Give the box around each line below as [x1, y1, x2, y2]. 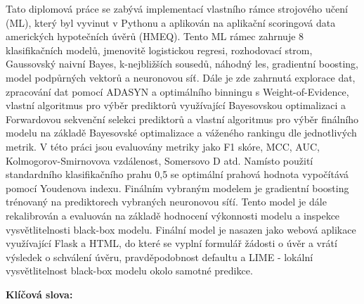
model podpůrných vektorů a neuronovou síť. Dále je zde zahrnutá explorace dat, [6, 70, 356, 84]
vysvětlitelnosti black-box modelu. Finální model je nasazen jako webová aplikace [6, 222, 356, 236]
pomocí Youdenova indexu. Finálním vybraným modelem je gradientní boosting [6, 180, 349, 195]
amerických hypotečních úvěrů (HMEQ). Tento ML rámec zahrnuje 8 [6, 29, 304, 44]
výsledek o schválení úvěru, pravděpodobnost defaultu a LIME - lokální [6, 249, 313, 264]
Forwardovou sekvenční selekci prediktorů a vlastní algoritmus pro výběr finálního [6, 111, 359, 126]
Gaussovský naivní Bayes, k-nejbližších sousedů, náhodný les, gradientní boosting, [6, 56, 358, 71]
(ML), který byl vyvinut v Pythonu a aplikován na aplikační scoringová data [6, 15, 336, 30]
